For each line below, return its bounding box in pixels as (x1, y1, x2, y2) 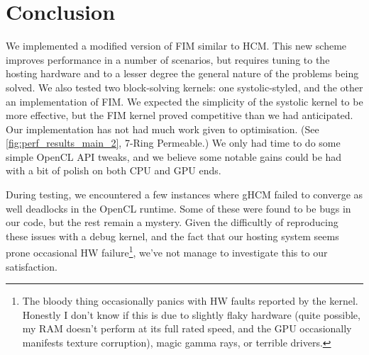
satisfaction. (6, 259, 57, 274)
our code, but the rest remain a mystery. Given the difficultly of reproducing (6, 215, 338, 230)
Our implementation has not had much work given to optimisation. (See (6, 121, 319, 136)
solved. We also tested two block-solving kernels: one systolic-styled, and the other (6, 79, 363, 94)
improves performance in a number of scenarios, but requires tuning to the (6, 52, 330, 67)
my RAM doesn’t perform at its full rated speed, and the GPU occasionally (22, 321, 352, 336)
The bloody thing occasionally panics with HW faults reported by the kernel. (22, 293, 358, 308)
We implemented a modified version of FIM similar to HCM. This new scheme (6, 38, 347, 53)
